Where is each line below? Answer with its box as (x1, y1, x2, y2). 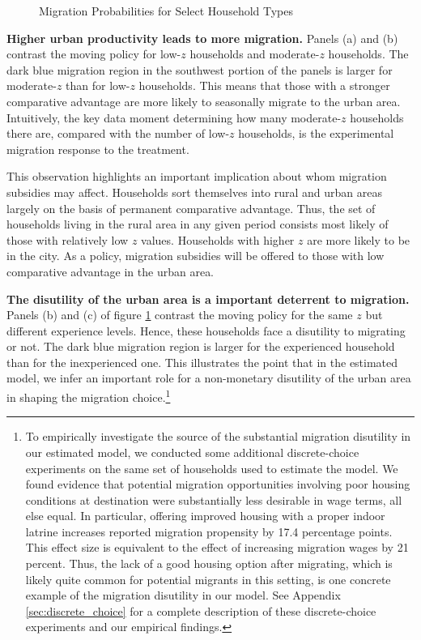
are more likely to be (307, 231, 410, 248)
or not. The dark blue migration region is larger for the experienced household (6, 338, 395, 355)
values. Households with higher (141, 231, 295, 248)
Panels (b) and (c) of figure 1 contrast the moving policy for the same (6, 306, 353, 323)
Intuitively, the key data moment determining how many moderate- (6, 109, 342, 126)
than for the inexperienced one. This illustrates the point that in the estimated (6, 353, 398, 370)
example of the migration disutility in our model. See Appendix (25, 587, 341, 604)
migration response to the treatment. (6, 140, 189, 157)
